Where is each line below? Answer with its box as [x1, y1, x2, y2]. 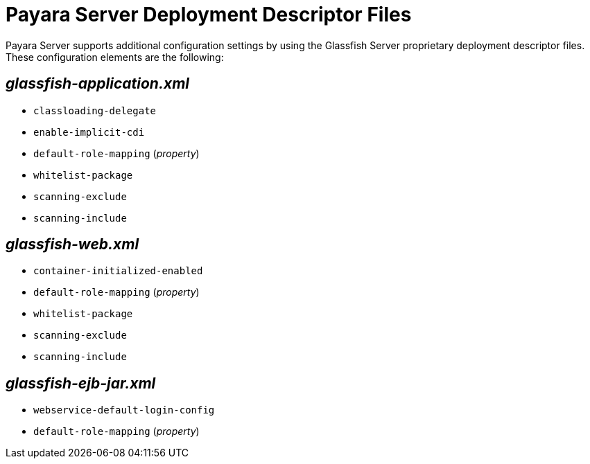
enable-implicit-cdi [33, 126, 145, 138]
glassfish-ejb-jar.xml [6, 374, 156, 392]
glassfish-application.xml [6, 75, 189, 93]
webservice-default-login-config [33, 404, 215, 416]
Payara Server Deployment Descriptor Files [6, 3, 412, 26]
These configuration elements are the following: [6, 51, 224, 63]
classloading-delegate [33, 105, 157, 116]
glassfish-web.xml [6, 235, 139, 253]
